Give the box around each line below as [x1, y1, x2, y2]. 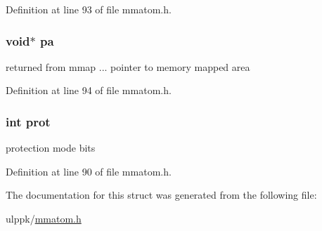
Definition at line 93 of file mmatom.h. [6, 2, 172, 16]
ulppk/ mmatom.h [6, 211, 82, 225]
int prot [6, 112, 51, 130]
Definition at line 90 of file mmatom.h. [6, 164, 172, 178]
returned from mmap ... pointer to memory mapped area [6, 59, 250, 74]
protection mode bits [6, 140, 96, 155]
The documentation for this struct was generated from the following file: [6, 187, 317, 202]
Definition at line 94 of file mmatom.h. [6, 83, 172, 98]
